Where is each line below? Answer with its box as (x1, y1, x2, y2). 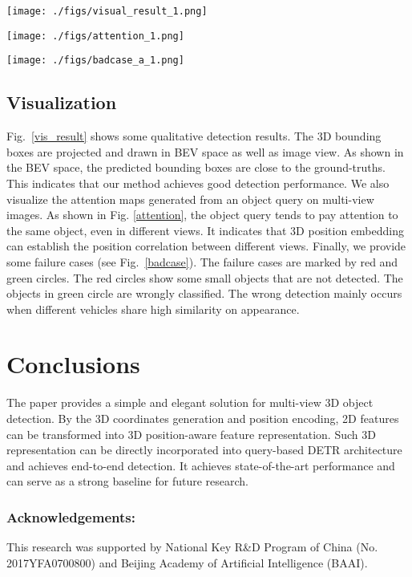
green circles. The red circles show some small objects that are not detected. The (6, 269, 403, 286)
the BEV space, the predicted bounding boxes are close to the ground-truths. (6, 159, 386, 176)
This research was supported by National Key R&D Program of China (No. (6, 538, 378, 555)
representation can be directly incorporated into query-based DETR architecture (6, 441, 402, 458)
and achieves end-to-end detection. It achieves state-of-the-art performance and (6, 457, 395, 473)
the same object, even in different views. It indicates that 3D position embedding (6, 221, 404, 238)
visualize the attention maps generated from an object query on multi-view (6, 190, 374, 207)
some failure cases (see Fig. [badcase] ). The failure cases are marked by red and (6, 253, 398, 270)
